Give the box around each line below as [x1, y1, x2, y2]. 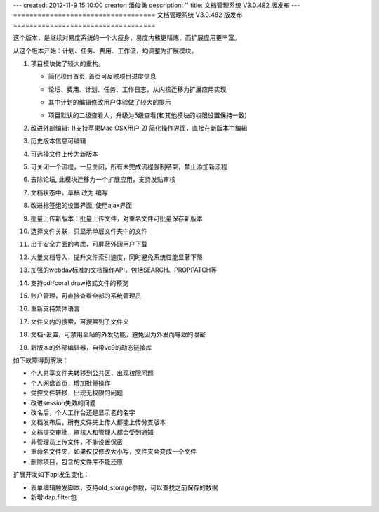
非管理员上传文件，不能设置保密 [30, 438, 123, 446]
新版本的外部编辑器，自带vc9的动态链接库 [30, 343, 152, 351]
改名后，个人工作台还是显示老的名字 [30, 408, 135, 416]
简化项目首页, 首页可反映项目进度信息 [48, 72, 157, 81]
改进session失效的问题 [30, 398, 96, 407]
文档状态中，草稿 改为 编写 [30, 188, 108, 197]
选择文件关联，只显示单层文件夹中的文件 [30, 227, 147, 235]
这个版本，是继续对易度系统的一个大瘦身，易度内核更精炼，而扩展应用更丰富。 [13, 34, 241, 42]
